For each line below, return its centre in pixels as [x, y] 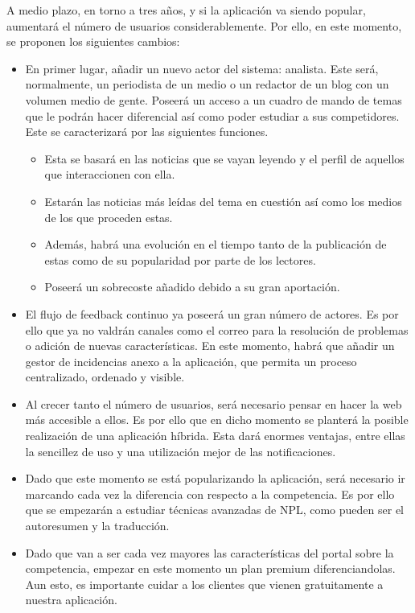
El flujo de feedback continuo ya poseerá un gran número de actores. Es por [212, 313]
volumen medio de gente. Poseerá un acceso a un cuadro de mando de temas [214, 99]
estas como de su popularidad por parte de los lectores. [180, 259]
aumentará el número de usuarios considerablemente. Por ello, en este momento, [204, 25]
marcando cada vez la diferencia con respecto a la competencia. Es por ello [210, 494]
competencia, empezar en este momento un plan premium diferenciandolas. [210, 568]
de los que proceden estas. [109, 217]
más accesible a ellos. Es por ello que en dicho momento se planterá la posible [217, 420]
